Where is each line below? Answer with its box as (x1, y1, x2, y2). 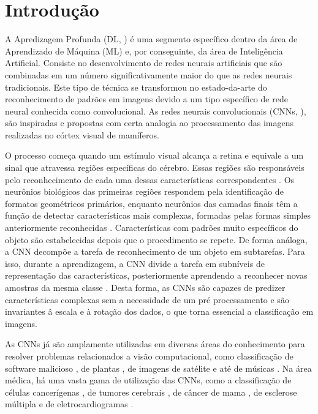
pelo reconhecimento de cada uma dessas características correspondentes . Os (5, 173, 295, 186)
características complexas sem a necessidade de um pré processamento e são (5, 293, 289, 306)
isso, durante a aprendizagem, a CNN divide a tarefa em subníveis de (5, 257, 265, 269)
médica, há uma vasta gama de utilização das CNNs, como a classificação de (5, 374, 292, 386)
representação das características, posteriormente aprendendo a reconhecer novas (5, 269, 308, 282)
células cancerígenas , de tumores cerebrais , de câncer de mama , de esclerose (5, 385, 297, 398)
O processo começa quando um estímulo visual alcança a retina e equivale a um (5, 149, 304, 162)
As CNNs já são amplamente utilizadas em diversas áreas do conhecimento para (5, 337, 305, 350)
